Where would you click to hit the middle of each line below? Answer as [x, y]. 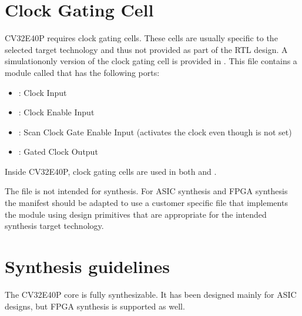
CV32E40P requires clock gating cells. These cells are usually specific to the [141, 38]
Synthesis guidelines [87, 266]
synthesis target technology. [54, 226]
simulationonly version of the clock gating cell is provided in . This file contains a [151, 61]
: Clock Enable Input [56, 112]
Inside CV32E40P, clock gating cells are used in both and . [111, 171]
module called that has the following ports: [82, 72]
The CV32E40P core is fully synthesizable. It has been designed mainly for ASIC [151, 294]
